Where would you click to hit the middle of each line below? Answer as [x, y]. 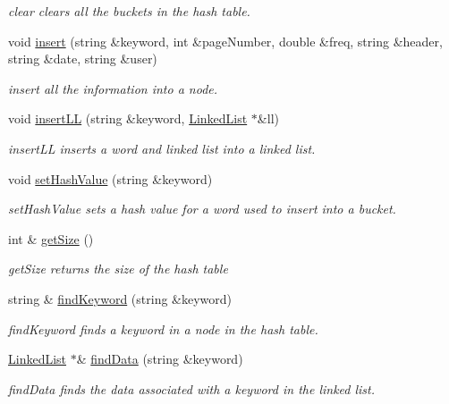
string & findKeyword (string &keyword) [120, 298]
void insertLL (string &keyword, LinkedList [128, 118]
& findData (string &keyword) [160, 359]
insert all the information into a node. [113, 88]
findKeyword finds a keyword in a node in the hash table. [163, 328]
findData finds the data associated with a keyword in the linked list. [192, 388]
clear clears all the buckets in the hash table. [129, 11]
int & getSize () [51, 238]
